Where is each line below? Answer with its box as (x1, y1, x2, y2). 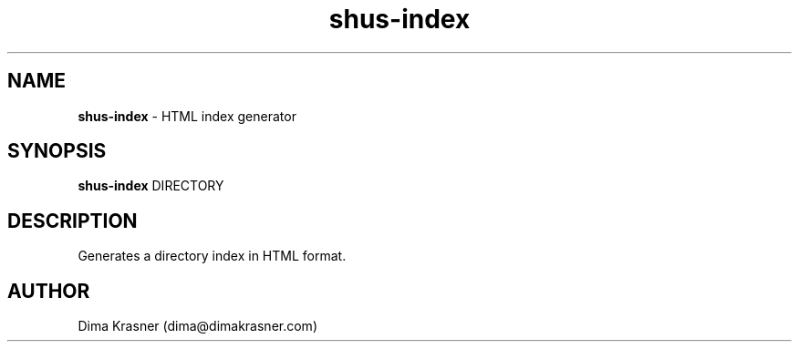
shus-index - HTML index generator (78, 108, 296, 124)
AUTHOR (7, 279, 90, 303)
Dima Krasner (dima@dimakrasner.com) (78, 318, 317, 334)
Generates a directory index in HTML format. (78, 248, 347, 264)
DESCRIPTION (7, 209, 138, 232)
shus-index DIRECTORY (78, 178, 224, 194)
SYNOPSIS (7, 139, 107, 163)
